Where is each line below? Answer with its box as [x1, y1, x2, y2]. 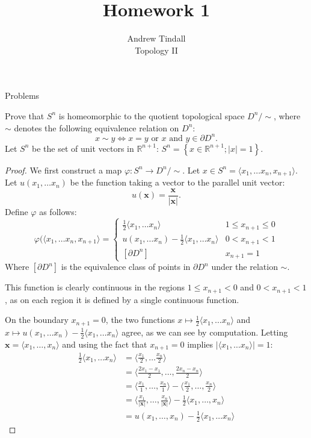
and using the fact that [62, 337, 147, 350]
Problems [5, 89, 40, 102]
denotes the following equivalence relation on [14, 121, 179, 134]
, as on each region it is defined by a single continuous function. [5, 293, 239, 305]
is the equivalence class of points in [61, 260, 191, 273]
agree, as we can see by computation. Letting [122, 325, 288, 338]
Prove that [5, 109, 45, 122]
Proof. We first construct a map [5, 163, 122, 176]
